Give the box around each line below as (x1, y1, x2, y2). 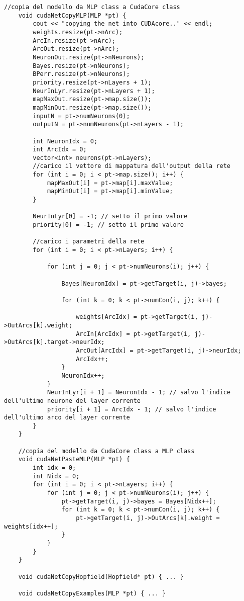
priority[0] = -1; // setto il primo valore (33, 221, 184, 229)
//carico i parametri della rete (33, 238, 145, 245)
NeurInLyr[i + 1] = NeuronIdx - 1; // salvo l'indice (47, 389, 231, 396)
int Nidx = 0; (33, 472, 80, 480)
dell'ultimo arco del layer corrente (4, 414, 130, 421)
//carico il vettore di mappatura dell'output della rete (33, 162, 231, 170)
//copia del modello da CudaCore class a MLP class (18, 447, 195, 455)
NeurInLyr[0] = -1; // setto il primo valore (33, 213, 188, 220)
